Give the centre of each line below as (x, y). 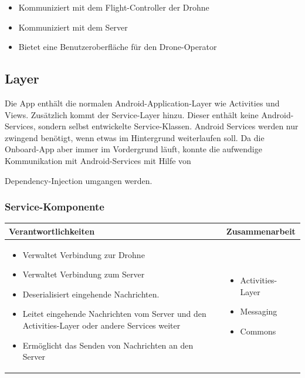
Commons (258, 331)
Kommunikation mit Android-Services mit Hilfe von (98, 160)
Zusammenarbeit (261, 231)
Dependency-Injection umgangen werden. (79, 180)
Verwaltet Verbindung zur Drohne (84, 254)
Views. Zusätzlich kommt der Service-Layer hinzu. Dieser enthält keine (132, 114)
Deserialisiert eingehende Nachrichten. (91, 294)
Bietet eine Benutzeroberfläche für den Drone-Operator (118, 47)
